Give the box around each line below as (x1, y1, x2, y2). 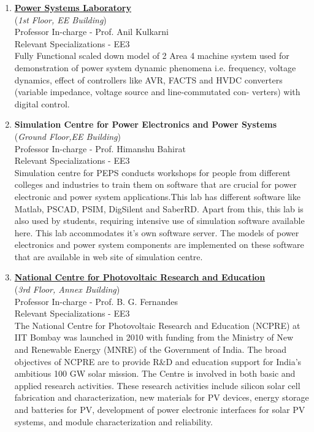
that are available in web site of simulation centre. (14, 250, 203, 263)
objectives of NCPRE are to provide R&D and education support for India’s (14, 355, 302, 368)
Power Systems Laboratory (14, 1, 131, 13)
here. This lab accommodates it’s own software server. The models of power (14, 226, 299, 239)
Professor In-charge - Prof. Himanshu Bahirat (14, 142, 186, 155)
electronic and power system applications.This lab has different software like (14, 190, 301, 202)
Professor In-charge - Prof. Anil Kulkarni (14, 25, 169, 38)
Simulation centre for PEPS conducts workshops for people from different (14, 166, 291, 179)
